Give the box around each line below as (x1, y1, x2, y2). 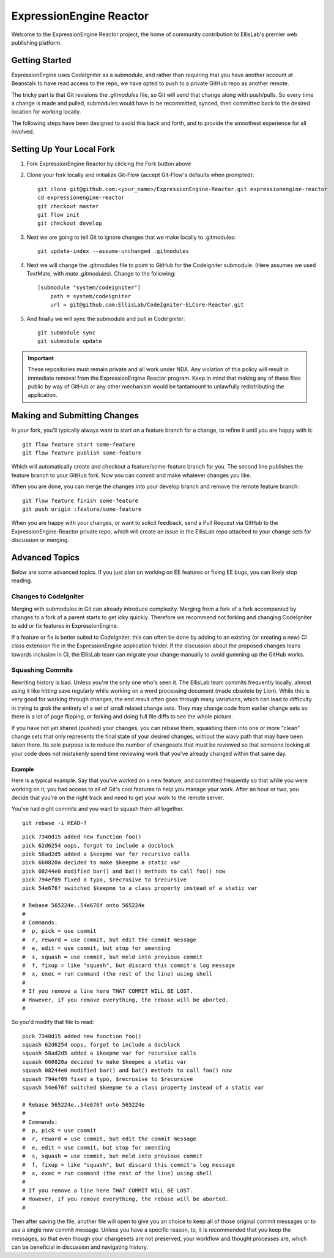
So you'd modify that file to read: (11, 1019, 94, 1026)
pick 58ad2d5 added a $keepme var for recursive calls (22, 850, 190, 857)
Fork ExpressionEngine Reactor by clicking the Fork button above (26, 160, 191, 168)
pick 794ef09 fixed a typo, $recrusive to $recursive (22, 876, 187, 883)
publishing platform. (11, 39, 62, 46)
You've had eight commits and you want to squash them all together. (11, 805, 184, 813)
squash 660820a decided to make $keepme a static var (22, 1058, 187, 1065)
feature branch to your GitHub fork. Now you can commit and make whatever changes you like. (11, 472, 251, 479)
